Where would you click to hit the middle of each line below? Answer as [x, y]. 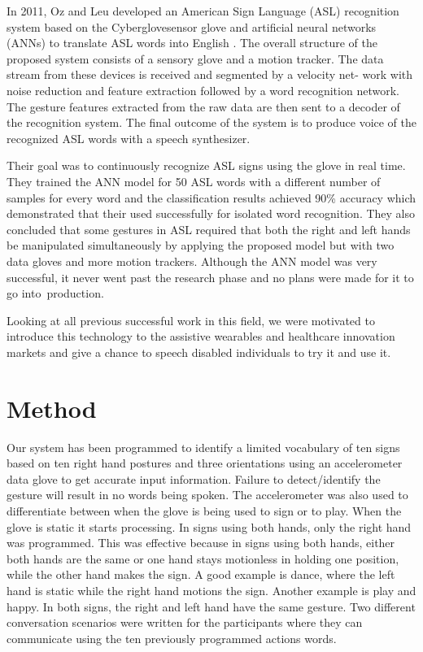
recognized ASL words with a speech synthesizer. [129, 138]
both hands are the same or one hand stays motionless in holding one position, [203, 558]
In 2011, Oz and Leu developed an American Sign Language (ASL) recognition [203, 11]
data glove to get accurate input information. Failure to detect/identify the [194, 478]
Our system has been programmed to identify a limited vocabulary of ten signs [203, 447]
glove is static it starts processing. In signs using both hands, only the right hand [209, 526]
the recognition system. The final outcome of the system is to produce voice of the [212, 122]
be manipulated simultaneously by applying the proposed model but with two [201, 245]
